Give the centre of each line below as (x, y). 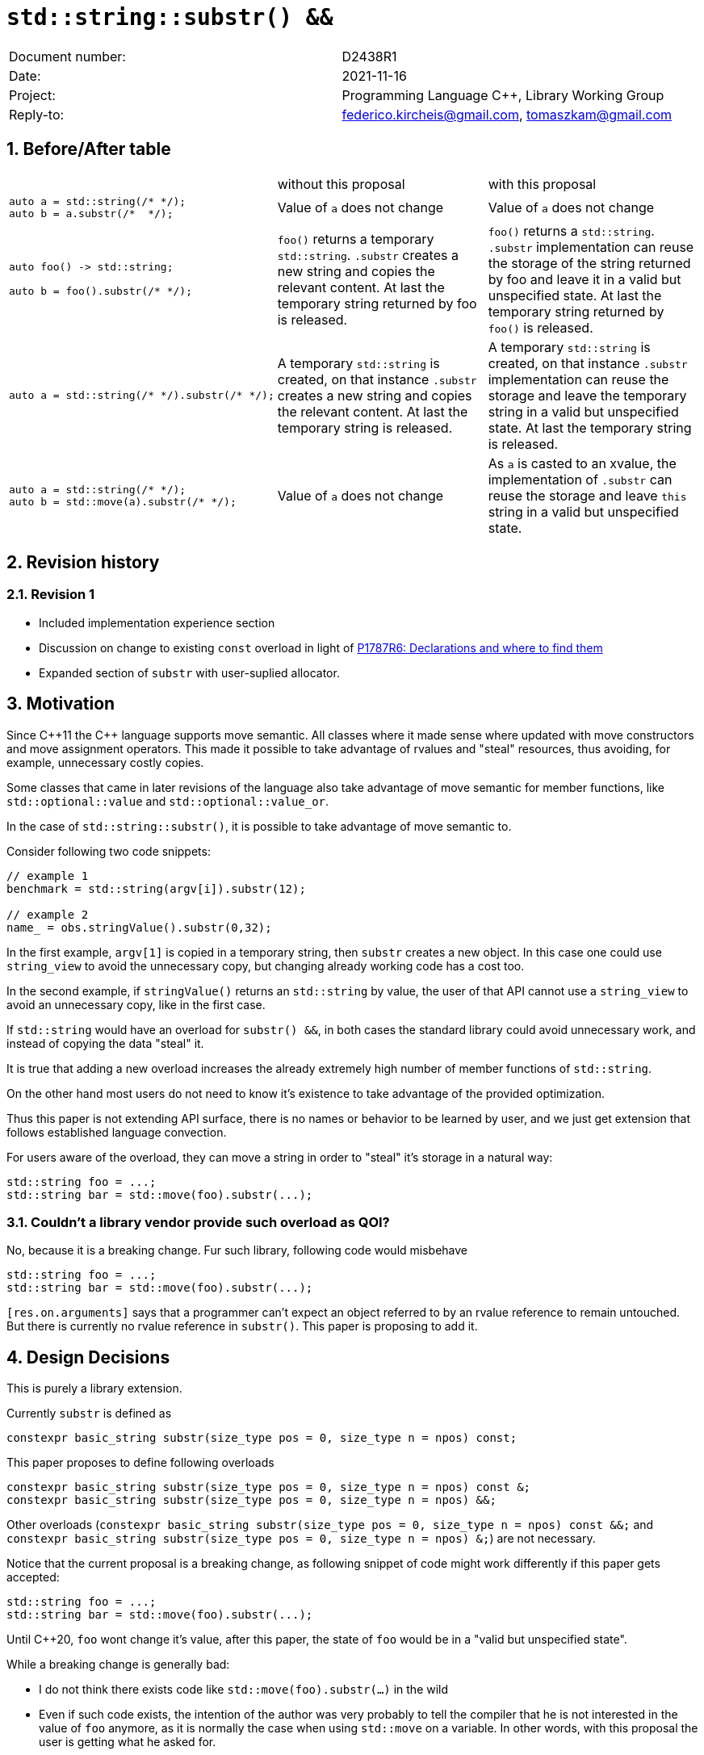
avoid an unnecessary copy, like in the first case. (136, 1004)
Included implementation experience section (157, 622)
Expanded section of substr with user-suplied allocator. (189, 672)
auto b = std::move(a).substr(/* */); (123, 501)
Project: (32, 95)
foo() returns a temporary (356, 239)
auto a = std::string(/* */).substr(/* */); (142, 396)
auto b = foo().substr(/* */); (101, 291)
